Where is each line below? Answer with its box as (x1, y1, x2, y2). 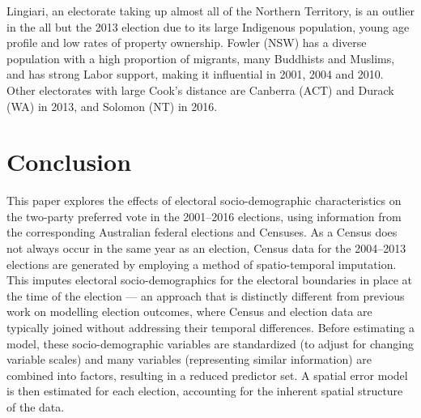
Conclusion (6, 145, 132, 178)
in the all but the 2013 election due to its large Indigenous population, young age (6, 18, 410, 35)
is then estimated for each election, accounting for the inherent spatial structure (6, 382, 403, 399)
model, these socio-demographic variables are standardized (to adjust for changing (6, 335, 415, 352)
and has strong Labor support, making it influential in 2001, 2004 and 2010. (6, 66, 384, 83)
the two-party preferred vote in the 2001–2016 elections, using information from (6, 207, 402, 224)
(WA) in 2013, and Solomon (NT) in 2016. (6, 97, 218, 114)
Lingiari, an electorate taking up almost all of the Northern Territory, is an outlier (6, 2, 415, 19)
